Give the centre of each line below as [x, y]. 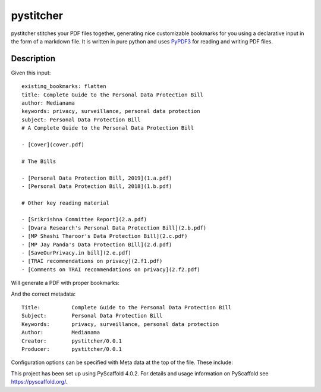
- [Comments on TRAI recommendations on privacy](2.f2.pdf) [111, 269]
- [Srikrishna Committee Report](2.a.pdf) [84, 219]
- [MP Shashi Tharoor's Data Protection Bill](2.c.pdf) [105, 236]
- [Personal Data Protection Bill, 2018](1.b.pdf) [97, 186]
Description [33, 59]
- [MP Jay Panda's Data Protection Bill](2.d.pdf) [97, 244]
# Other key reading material [66, 203]
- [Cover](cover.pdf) [53, 145]
